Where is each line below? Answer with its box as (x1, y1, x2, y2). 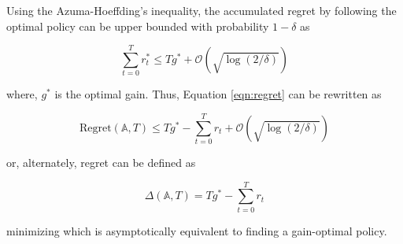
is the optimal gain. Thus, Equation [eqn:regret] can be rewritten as (54, 86, 382, 102)
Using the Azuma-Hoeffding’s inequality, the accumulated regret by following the (6, 2, 397, 18)
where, (6, 86, 38, 102)
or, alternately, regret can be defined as (6, 154, 196, 171)
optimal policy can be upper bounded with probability (6, 17, 269, 34)
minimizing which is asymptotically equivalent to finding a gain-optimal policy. (6, 222, 387, 238)
